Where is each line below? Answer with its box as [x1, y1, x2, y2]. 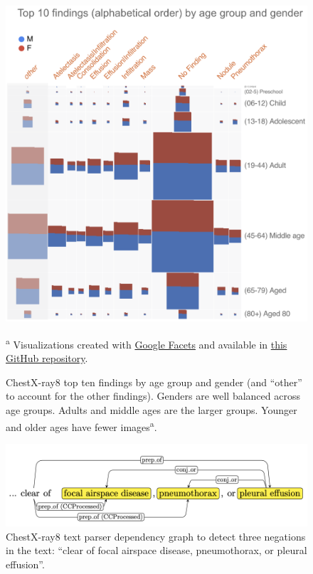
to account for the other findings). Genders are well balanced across [6, 388, 300, 403]
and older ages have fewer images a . [6, 417, 157, 434]
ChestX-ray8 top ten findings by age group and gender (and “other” [6, 374, 302, 389]
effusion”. [6, 556, 45, 571]
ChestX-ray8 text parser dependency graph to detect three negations [6, 528, 306, 543]
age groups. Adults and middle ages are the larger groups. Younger [6, 403, 297, 418]
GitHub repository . [6, 351, 88, 366]
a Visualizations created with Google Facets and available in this [6, 334, 287, 351]
